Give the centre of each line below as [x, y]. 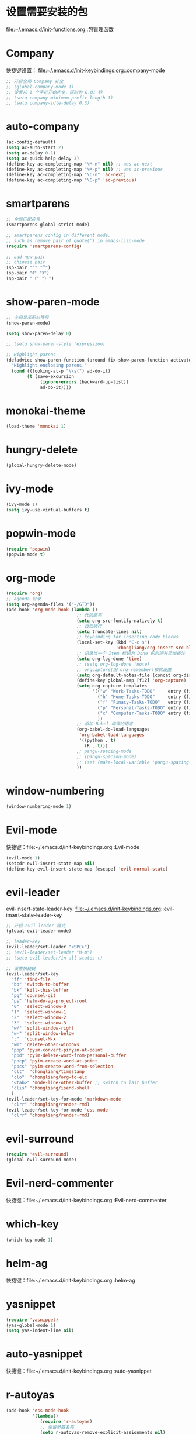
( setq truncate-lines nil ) [109, 632]
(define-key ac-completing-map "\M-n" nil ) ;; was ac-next [79, 164]
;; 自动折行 [89, 626]
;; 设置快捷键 [21, 968]
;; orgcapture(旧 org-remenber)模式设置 [124, 670]
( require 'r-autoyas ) [66, 1421]
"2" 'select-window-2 [39, 1017]
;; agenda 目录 [24, 599]
